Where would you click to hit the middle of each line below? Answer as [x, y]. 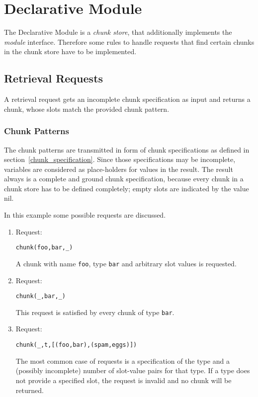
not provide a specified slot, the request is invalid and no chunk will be [124, 380]
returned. [30, 390]
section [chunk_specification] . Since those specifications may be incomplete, [120, 159]
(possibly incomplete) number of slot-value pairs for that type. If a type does [133, 370]
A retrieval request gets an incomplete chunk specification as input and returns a [127, 99]
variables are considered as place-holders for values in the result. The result [119, 169]
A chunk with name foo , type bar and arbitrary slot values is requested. [126, 263]
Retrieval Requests [54, 78]
